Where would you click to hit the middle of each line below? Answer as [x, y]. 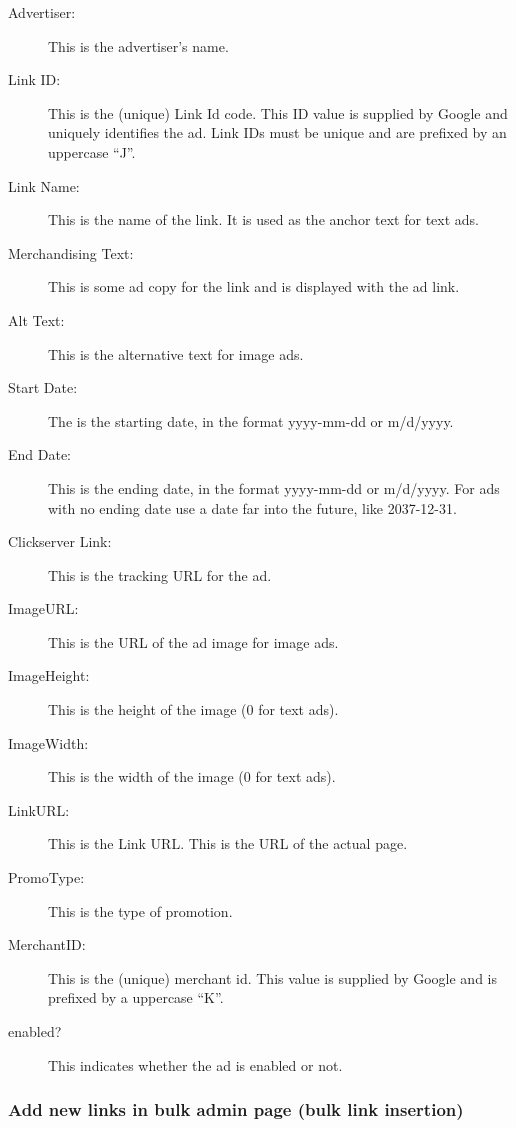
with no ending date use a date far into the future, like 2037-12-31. [252, 507]
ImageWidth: [48, 742]
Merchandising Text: [71, 252]
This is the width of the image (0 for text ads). [192, 776]
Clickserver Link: [60, 541]
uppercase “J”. [92, 151]
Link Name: [44, 185]
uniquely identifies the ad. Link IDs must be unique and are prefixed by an [277, 132]
